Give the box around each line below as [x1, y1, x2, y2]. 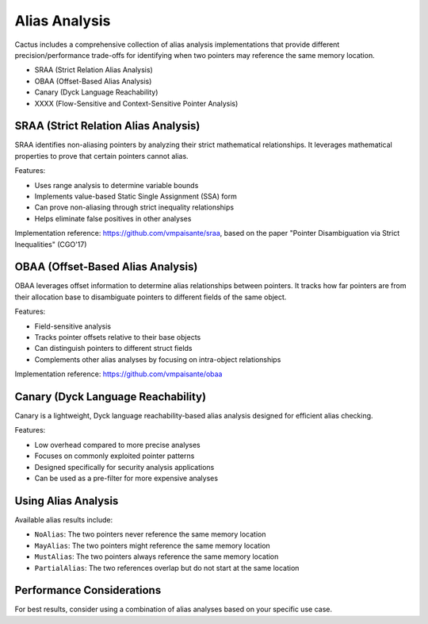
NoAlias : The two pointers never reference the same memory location [34, 530, 266, 539]
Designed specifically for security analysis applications [34, 462, 215, 472]
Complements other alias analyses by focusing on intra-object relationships [34, 354, 281, 364]
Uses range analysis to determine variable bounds [34, 180, 199, 190]
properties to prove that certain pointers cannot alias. [14, 151, 189, 160]
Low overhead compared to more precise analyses [34, 440, 201, 449]
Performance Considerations [14, 584, 162, 597]
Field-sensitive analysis [34, 322, 111, 331]
